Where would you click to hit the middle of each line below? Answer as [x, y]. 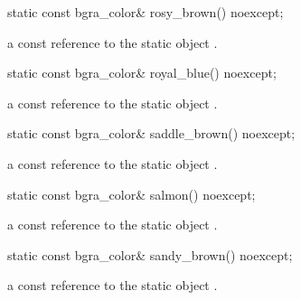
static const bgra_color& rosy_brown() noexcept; [146, 12]
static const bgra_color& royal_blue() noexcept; [142, 73]
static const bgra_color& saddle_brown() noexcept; [151, 133]
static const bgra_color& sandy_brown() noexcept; [150, 254]
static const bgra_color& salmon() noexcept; [132, 194]
